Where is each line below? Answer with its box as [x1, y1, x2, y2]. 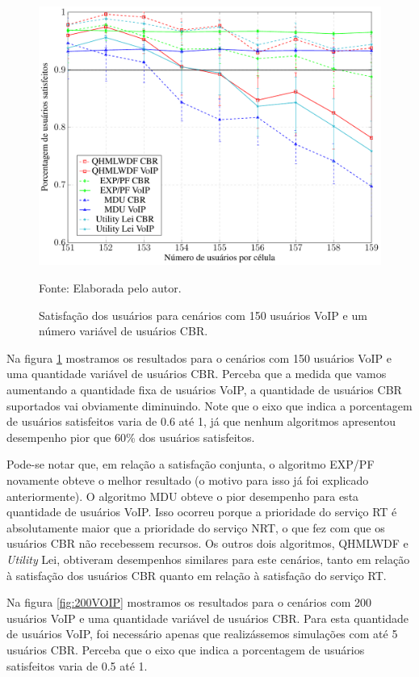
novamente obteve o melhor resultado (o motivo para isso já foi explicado [6, 472, 369, 489]
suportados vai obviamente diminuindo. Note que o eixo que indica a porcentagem [6, 397, 413, 414]
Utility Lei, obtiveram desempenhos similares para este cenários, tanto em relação [6, 550, 410, 567]
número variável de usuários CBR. [39, 322, 208, 339]
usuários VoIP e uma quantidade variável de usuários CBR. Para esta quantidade [6, 609, 409, 626]
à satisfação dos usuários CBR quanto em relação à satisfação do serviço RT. [6, 566, 387, 583]
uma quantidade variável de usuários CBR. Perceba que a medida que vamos [6, 365, 387, 382]
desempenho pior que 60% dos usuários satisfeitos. [6, 428, 255, 445]
